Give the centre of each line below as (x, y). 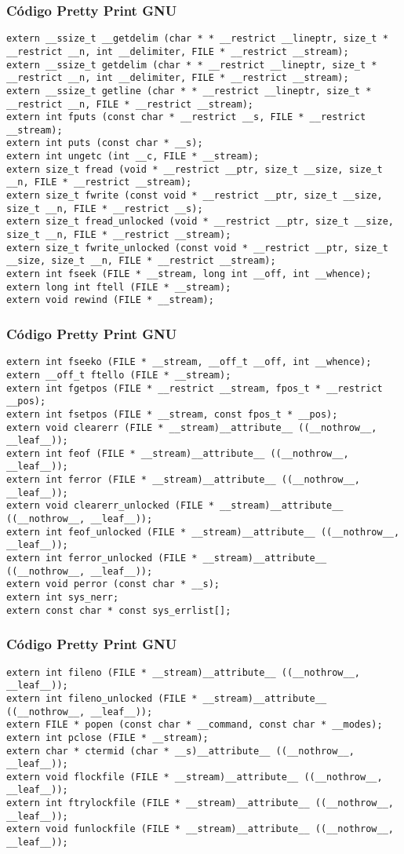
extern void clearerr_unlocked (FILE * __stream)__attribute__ (175, 506)
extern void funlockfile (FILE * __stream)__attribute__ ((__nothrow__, (200, 829)
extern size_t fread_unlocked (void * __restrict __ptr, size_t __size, (200, 222)
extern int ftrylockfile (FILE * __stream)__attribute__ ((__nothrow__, (200, 803)
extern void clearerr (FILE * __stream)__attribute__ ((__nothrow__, (192, 427)
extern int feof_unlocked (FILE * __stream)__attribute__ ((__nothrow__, (203, 532)
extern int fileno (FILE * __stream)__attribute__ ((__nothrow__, (184, 672)
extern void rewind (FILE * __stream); (110, 300)
